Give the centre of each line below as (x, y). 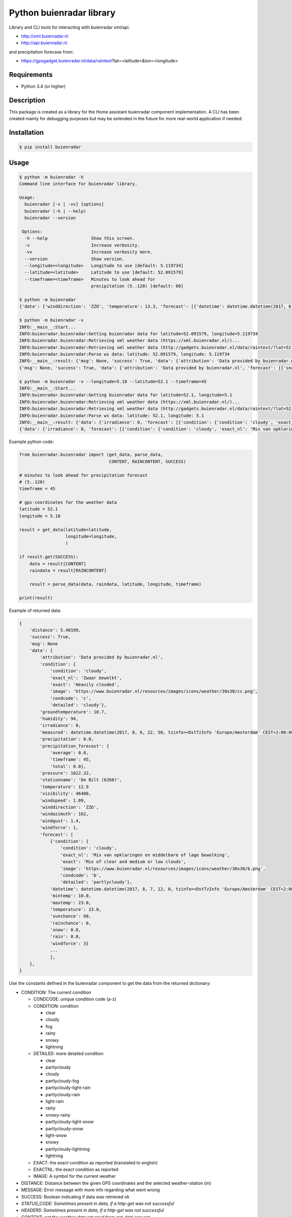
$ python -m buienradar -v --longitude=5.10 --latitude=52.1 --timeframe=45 (113, 381)
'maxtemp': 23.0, (71, 903)
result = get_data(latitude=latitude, (65, 530)
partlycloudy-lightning (68, 1149)
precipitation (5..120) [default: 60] (137, 286)
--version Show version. (75, 259)
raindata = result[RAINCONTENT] (68, 570)
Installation (26, 133)
